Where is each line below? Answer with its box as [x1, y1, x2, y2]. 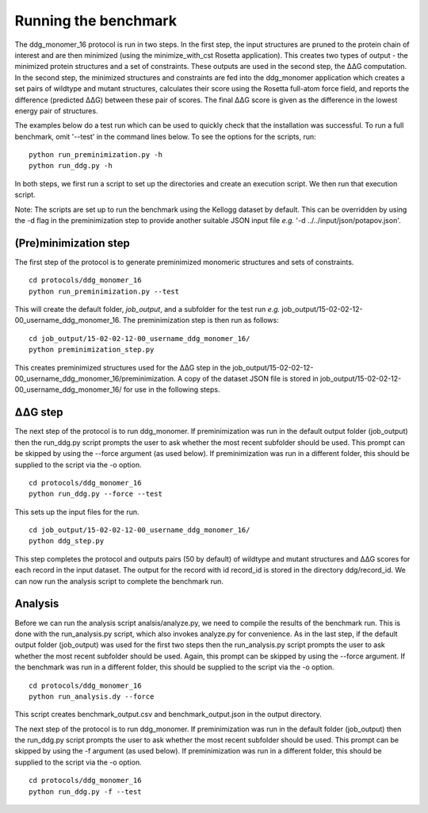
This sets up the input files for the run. [14, 507, 139, 516]
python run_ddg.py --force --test [29, 489, 162, 499]
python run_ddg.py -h [29, 161, 113, 171]
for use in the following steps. [123, 385, 220, 394]
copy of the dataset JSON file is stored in [184, 374, 319, 384]
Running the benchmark [14, 12, 178, 29]
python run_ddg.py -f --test [29, 787, 142, 796]
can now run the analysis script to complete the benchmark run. [14, 576, 224, 586]
